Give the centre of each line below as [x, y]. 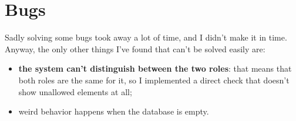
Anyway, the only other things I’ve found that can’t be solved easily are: [135, 48]
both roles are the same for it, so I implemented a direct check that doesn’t [154, 80]
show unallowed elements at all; [75, 91]
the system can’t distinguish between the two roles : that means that [155, 68]
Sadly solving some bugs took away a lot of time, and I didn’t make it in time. [146, 37]
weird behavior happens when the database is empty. [114, 111]
